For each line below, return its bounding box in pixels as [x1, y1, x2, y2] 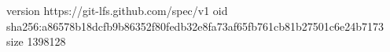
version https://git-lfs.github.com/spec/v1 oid [6, 2, 228, 18]
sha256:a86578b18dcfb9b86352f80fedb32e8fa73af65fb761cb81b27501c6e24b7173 [6, 17, 384, 34]
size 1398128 [6, 33, 66, 50]
